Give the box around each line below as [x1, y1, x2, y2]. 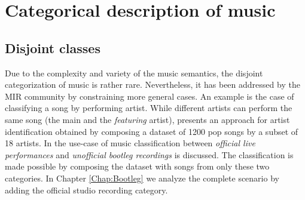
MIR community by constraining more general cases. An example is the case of [5, 90, 294, 102]
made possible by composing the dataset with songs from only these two [5, 160, 270, 173]
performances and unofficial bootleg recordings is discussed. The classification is [5, 148, 294, 161]
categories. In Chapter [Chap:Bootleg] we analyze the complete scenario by [5, 171, 279, 184]
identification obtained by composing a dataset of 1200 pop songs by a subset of [5, 125, 298, 137]
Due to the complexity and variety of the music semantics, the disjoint [5, 66, 263, 79]
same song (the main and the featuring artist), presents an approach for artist [5, 113, 290, 125]
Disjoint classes [5, 38, 100, 57]
